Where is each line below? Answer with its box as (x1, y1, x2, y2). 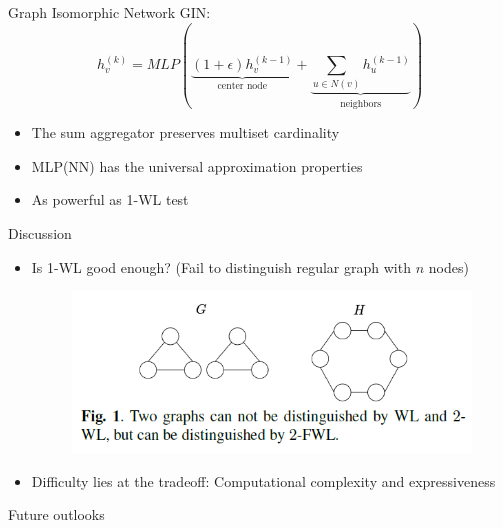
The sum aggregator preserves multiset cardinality (31, 122, 340, 143)
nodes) (428, 256, 469, 277)
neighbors (340, 98, 382, 109)
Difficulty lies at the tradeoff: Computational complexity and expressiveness (31, 470, 496, 491)
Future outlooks (8, 504, 105, 525)
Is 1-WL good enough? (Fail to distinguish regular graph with (31, 256, 411, 277)
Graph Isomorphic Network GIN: (8, 2, 211, 22)
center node (217, 81, 268, 92)
